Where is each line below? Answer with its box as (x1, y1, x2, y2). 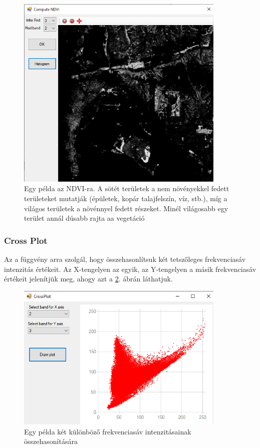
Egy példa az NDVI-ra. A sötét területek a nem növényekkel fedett (24, 183, 229, 194)
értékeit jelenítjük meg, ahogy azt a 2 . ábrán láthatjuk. (4, 273, 173, 284)
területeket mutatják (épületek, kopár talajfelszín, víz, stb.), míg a (24, 193, 227, 203)
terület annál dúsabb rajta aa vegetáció (24, 213, 145, 223)
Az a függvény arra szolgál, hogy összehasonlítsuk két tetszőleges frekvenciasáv (4, 253, 246, 264)
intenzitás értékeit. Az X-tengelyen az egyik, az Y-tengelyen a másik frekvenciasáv (4, 263, 256, 274)
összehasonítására (24, 436, 78, 446)
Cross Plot (4, 234, 48, 246)
